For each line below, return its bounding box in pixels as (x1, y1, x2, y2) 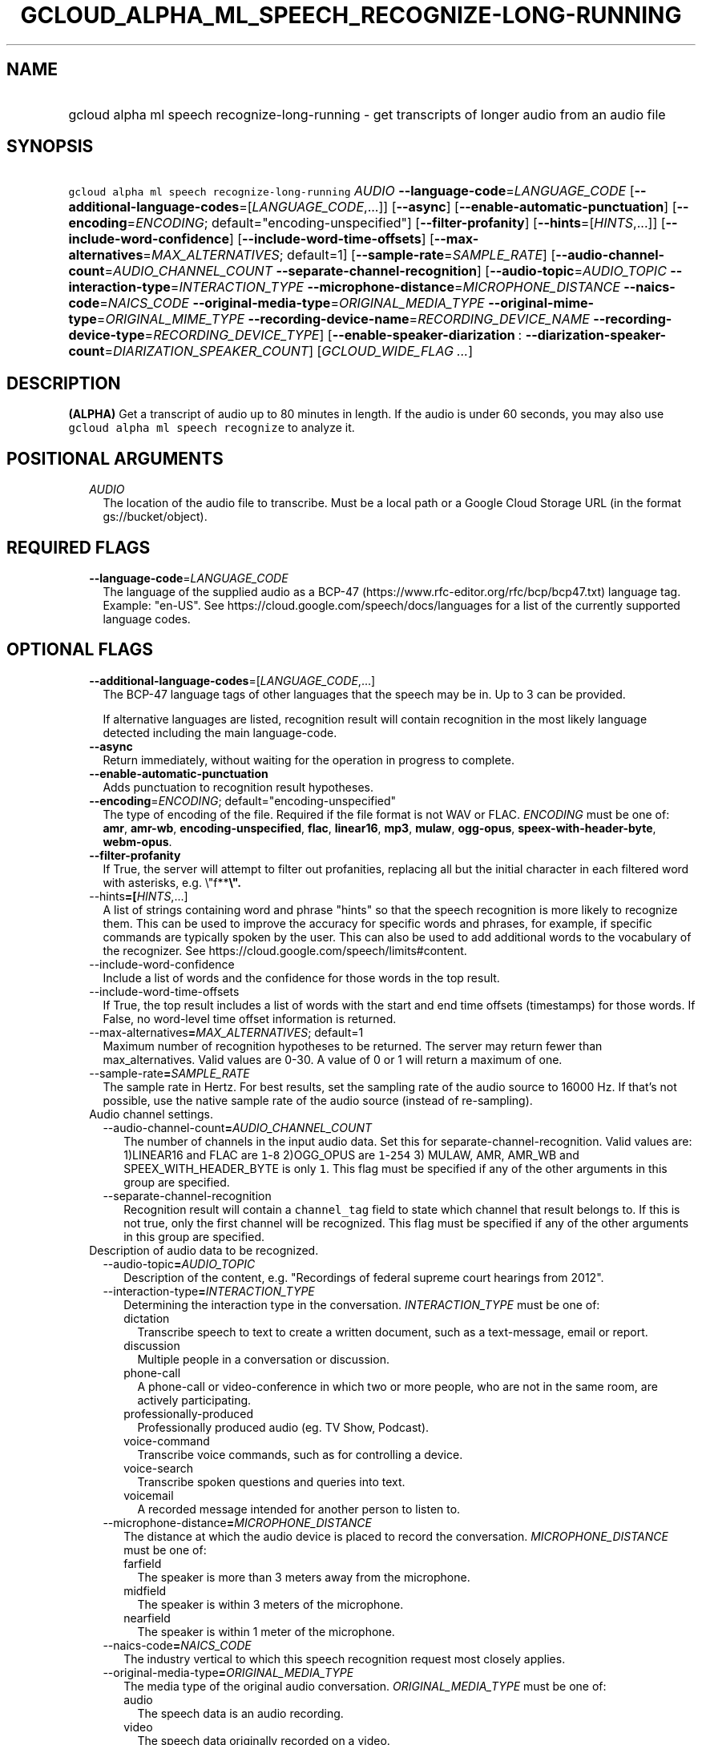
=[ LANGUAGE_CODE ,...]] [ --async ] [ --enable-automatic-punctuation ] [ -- (239, 199, 689, 216)
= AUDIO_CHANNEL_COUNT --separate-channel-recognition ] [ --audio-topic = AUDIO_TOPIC (104, 263, 667, 280)
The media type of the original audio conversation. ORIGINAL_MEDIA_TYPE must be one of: (123, 1679, 607, 1693)
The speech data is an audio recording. (137, 1706, 344, 1720)
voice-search (123, 1461, 194, 1475)
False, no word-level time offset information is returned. (103, 1011, 397, 1026)
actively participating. (137, 1392, 252, 1407)
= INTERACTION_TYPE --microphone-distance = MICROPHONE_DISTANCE (170, 279, 620, 296)
